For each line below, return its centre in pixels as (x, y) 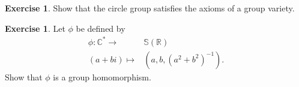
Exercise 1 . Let (35, 28)
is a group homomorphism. (102, 76)
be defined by (101, 28)
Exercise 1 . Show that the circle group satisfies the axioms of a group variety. (150, 8)
